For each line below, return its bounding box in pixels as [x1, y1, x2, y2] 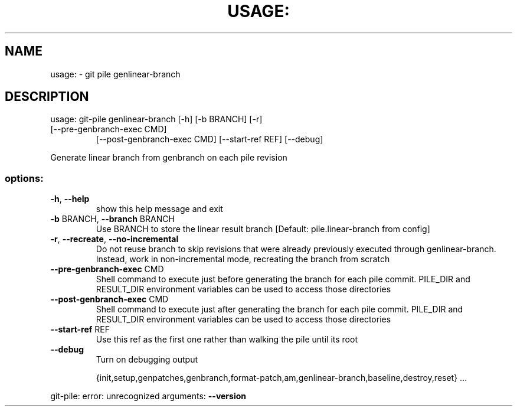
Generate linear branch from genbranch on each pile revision [50, 152, 287, 163]
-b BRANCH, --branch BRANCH [50, 214, 175, 224]
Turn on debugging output [96, 354, 198, 365]
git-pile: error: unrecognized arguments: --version [50, 391, 246, 402]
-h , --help [50, 194, 90, 204]
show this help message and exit [96, 204, 223, 214]
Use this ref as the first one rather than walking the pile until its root [96, 334, 358, 345]
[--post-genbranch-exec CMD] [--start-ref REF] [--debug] [96, 134, 323, 145]
